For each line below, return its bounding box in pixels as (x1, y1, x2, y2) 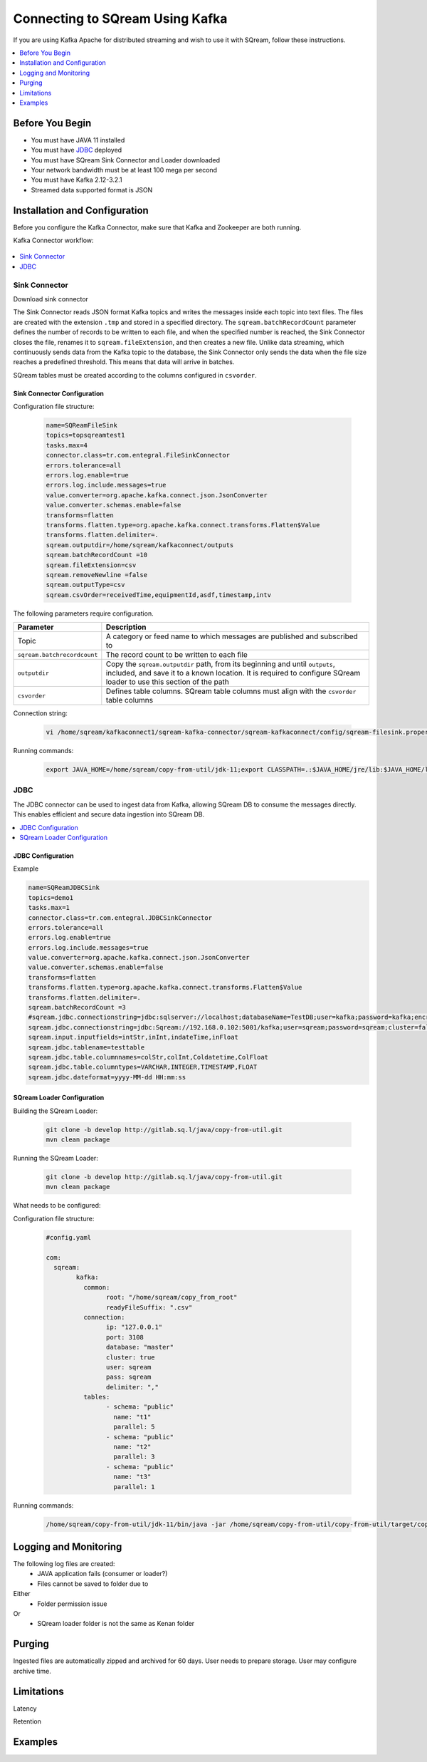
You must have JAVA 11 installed (31, 135, 125, 144)
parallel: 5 (113, 1423, 156, 1431)
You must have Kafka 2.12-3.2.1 (31, 175, 122, 185)
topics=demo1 (28, 893, 74, 901)
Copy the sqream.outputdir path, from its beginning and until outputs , (105, 659, 336, 669)
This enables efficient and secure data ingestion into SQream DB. (13, 810, 205, 819)
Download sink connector (13, 294, 89, 303)
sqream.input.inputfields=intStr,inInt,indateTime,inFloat (28, 1033, 238, 1042)
